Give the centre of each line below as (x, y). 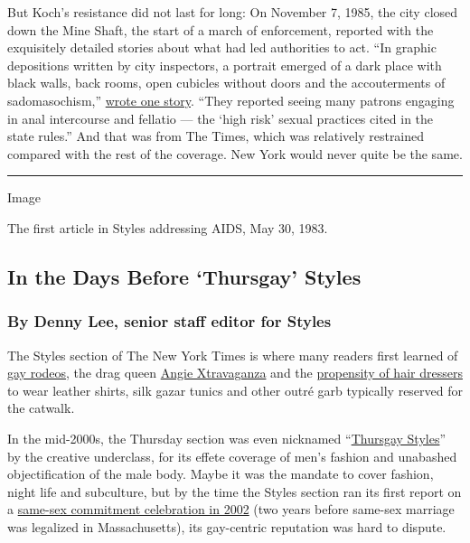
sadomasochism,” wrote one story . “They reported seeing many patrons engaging (231, 100)
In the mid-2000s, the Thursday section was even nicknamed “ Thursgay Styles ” (227, 438)
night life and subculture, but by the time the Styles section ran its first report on (235, 491)
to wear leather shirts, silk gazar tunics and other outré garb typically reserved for (235, 390)
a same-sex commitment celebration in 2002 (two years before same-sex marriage (231, 509)
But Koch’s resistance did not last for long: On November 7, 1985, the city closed (233, 12)
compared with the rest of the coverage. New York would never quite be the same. (235, 153)
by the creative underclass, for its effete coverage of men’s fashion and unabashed (232, 456)
